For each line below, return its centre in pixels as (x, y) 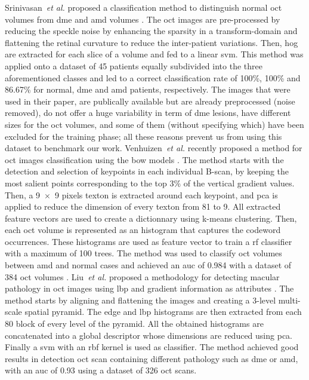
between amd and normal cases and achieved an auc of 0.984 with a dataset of (148, 265)
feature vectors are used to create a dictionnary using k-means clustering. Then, (151, 218)
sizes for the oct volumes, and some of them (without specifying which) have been (154, 124)
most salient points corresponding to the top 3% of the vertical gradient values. (150, 183)
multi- (289, 300)
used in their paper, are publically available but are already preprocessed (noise (150, 101)
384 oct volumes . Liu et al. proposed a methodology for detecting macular (142, 276)
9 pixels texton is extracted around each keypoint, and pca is (166, 194)
